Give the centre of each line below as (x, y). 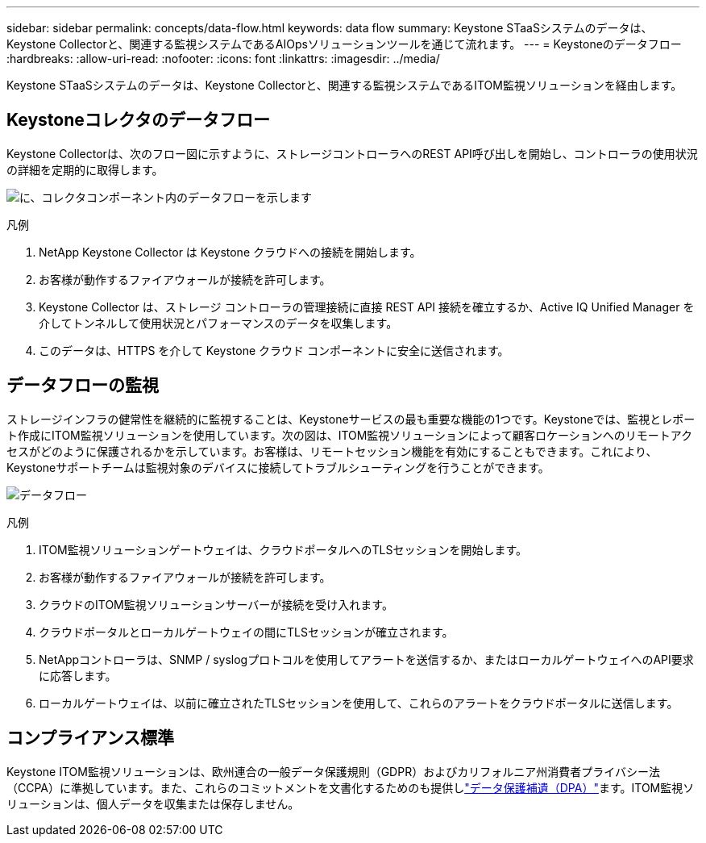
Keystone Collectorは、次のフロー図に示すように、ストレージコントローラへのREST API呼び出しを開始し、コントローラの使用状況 (352, 153)
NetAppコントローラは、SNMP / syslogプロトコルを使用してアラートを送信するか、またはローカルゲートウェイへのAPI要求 (366, 659)
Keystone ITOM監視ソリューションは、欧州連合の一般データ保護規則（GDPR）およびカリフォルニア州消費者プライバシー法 (333, 771)
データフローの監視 (83, 386)
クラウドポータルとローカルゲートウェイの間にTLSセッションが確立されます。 (246, 632)
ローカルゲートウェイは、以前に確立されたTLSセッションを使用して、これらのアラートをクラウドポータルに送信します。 (359, 703)
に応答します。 (78, 675)
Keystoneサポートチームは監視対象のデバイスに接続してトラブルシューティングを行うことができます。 (278, 467)
